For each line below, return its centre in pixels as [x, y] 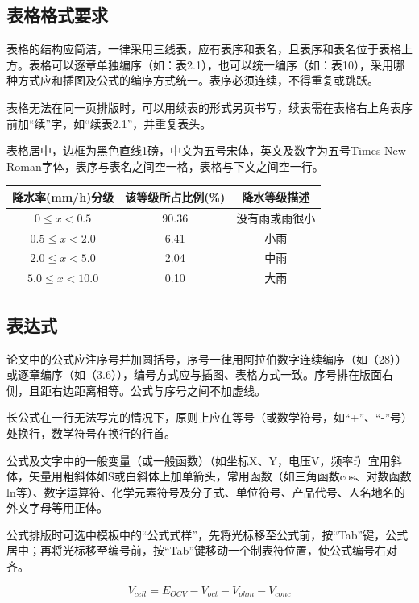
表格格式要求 [57, 15]
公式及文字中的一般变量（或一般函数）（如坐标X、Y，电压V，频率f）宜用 [199, 460]
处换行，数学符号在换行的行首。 [91, 432]
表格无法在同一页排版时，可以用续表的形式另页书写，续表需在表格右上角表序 [209, 107]
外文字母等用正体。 [57, 507]
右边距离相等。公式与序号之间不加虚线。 [158, 390]
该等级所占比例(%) [175, 196]
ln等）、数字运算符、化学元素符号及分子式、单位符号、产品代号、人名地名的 [206, 491]
